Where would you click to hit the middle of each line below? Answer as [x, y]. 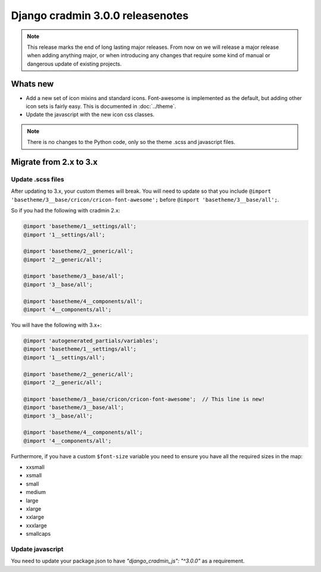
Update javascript [37, 549]
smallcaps [38, 534]
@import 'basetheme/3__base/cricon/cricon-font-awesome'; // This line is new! [144, 399]
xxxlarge [36, 525]
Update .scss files [38, 179]
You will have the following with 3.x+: [56, 325]
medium [36, 492]
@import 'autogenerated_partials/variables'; [91, 340]
